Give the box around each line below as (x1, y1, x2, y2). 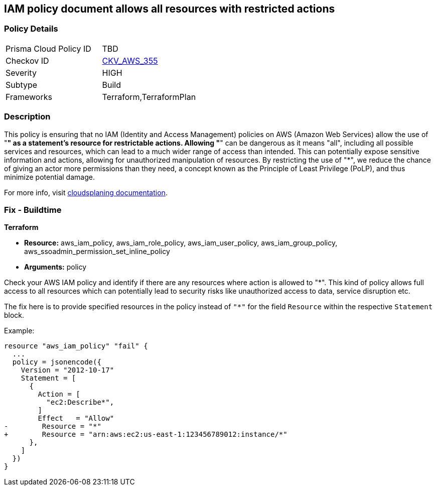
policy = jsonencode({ (12, 358, 101, 366)
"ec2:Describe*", (46, 398, 114, 407)
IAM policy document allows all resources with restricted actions (4, 3, 335, 15)
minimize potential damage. (4, 172, 95, 181)
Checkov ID (6, 55, 49, 66)
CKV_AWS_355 (102, 55, 158, 66)
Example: (4, 326, 35, 335)
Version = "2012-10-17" (21, 366, 114, 375)
